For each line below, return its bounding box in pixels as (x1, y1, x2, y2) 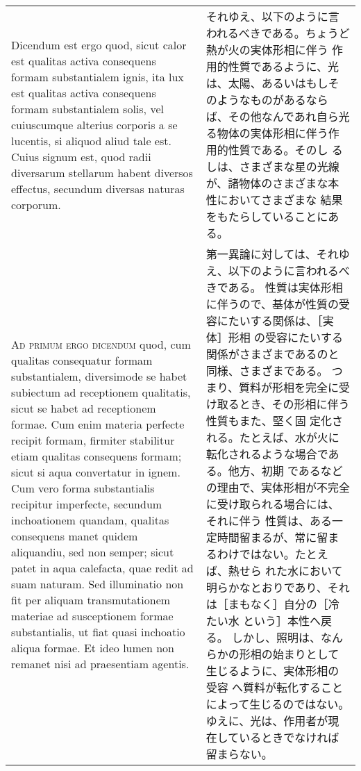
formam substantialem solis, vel (11, 100, 164, 117)
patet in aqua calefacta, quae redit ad (11, 559, 194, 576)
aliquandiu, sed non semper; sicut (11, 543, 174, 560)
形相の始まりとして (239, 646, 339, 662)
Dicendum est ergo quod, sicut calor (11, 36, 187, 53)
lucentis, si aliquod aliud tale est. (11, 132, 171, 149)
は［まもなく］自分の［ (205, 596, 328, 612)
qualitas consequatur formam (11, 351, 153, 368)
